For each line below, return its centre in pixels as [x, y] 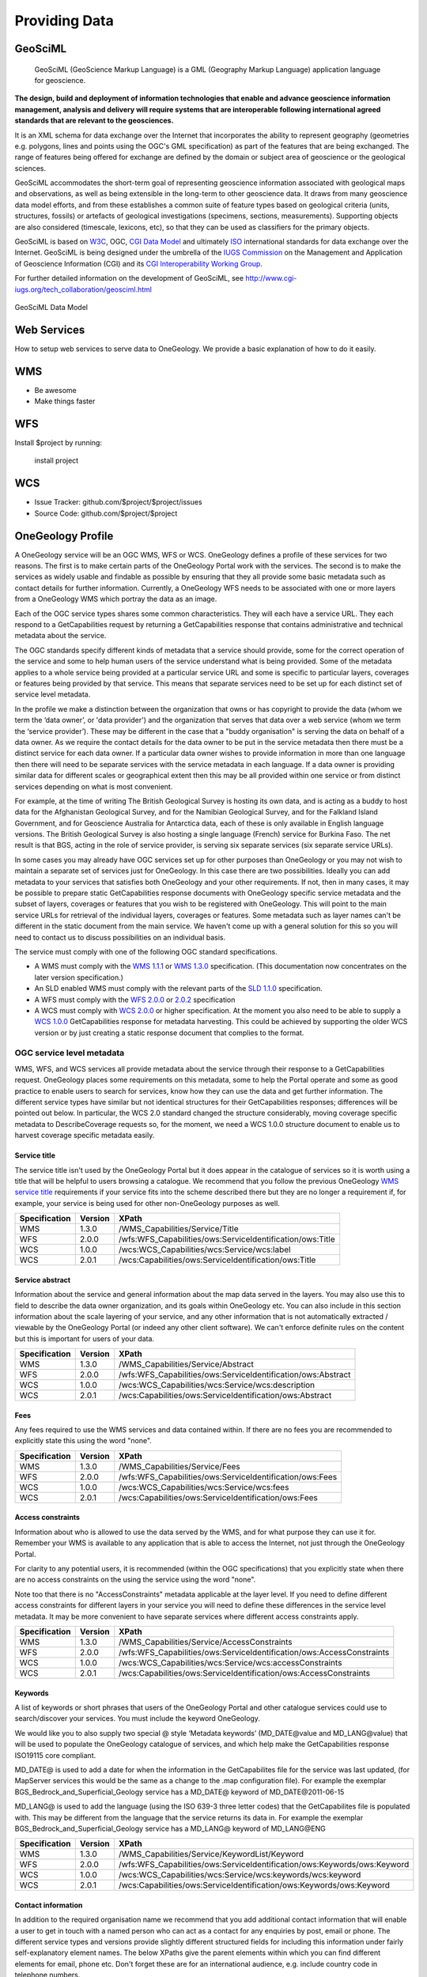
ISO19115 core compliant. [55, 1755]
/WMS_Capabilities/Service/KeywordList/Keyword [212, 1854]
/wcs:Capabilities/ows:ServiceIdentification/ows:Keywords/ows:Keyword [255, 1885]
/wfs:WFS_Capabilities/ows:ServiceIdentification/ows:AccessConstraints [254, 1652]
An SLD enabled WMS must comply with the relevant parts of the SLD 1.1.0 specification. [179, 988]
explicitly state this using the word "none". [83, 1441]
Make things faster [65, 401]
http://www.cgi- [271, 278]
